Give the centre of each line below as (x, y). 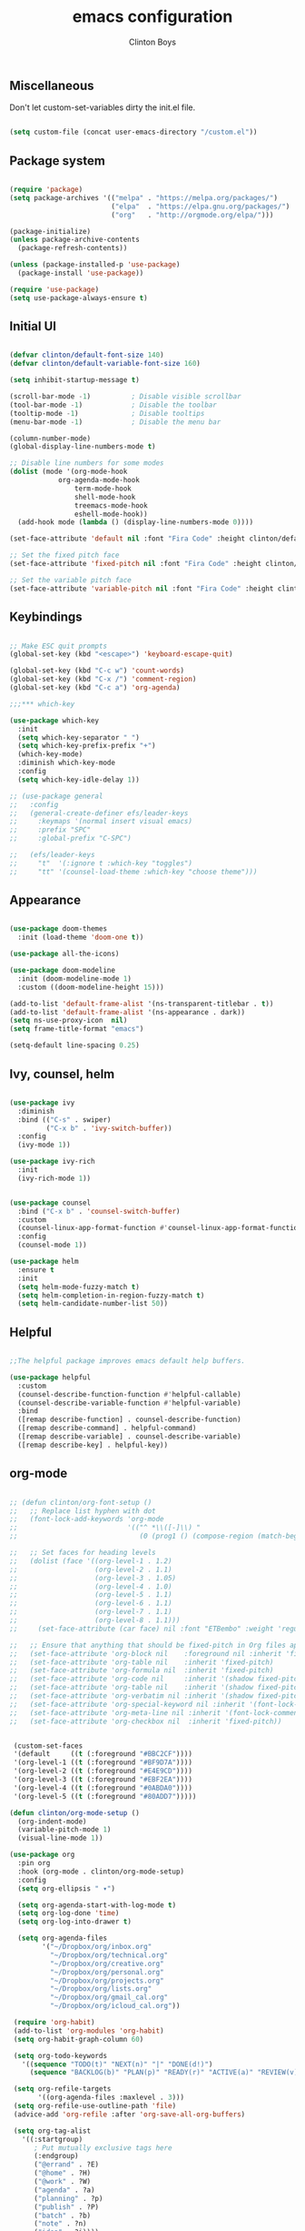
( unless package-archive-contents (75, 240)
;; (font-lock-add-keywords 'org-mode (87, 1519)
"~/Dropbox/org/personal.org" (107, 1972)
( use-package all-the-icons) (64, 954)
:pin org (34, 1863)
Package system (58, 161)
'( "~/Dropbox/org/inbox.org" (97, 1947)
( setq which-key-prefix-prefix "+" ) (87, 746)
